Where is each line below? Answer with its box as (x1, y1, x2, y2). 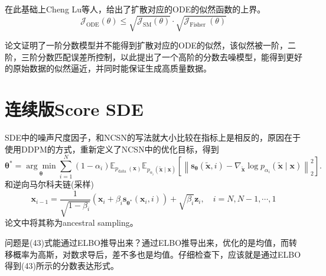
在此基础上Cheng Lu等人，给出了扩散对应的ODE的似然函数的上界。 (5, 3, 266, 15)
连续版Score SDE (5, 97, 144, 121)
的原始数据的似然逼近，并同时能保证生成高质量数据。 (5, 62, 211, 74)
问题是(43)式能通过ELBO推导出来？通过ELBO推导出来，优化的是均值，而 (5, 236, 289, 248)
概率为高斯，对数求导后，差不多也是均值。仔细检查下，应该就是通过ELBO (12, 248, 301, 260)
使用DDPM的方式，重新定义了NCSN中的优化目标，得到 (5, 142, 219, 155)
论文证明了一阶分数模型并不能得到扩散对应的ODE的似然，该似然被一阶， (5, 39, 288, 51)
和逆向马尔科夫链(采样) (5, 178, 94, 190)
